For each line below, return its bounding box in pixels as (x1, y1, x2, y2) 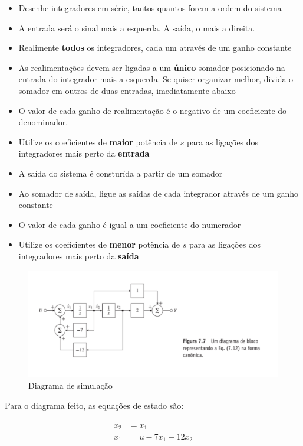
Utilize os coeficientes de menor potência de (18, 238, 180, 250)
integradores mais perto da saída (18, 249, 139, 262)
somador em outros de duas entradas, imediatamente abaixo (18, 84, 236, 96)
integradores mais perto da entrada (18, 147, 150, 159)
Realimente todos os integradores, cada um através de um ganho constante (18, 41, 292, 54)
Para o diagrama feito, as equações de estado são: (5, 399, 184, 412)
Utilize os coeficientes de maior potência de (18, 135, 177, 148)
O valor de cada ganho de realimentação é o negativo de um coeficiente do (18, 104, 287, 116)
